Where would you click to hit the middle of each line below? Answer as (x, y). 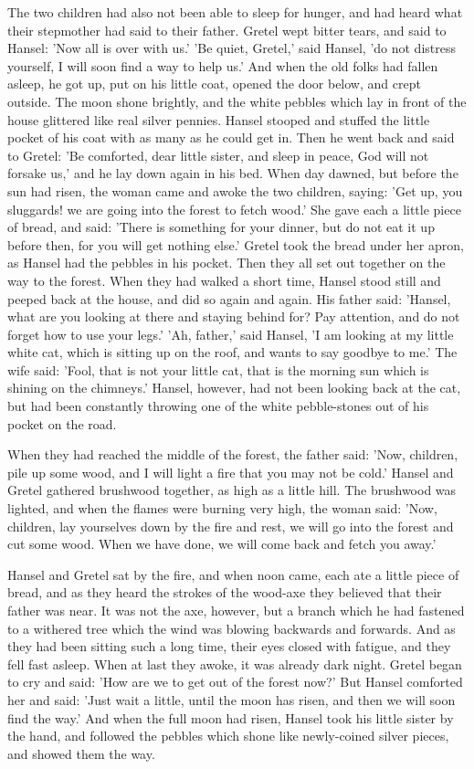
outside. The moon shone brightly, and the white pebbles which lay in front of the (237, 101)
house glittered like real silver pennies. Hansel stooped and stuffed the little (219, 119)
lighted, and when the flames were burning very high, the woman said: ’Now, (222, 508)
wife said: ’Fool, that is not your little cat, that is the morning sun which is (218, 369)
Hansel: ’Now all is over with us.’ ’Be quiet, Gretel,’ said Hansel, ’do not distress (232, 48)
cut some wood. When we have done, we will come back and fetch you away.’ (222, 544)
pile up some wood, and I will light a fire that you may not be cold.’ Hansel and (231, 472)
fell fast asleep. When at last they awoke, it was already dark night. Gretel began (235, 664)
